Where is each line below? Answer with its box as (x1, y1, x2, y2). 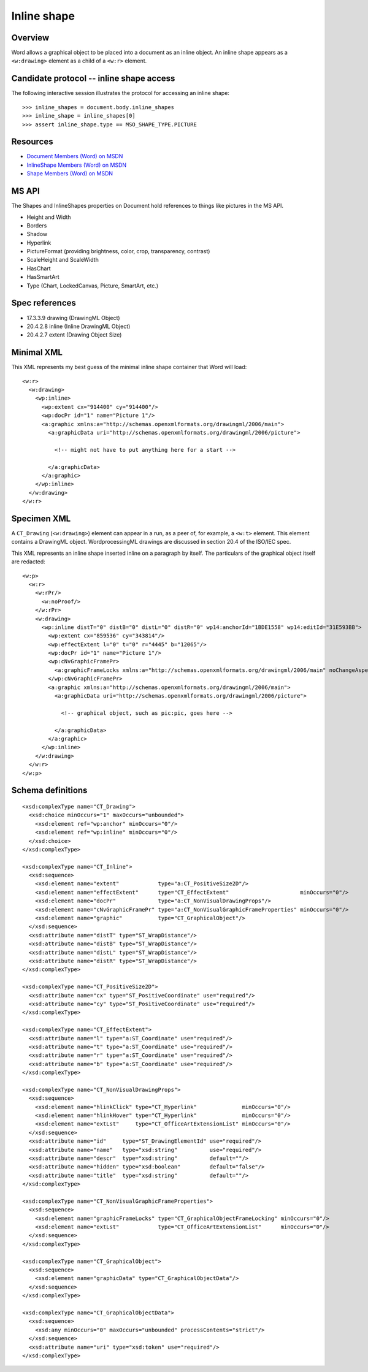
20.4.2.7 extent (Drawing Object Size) (26, 331, 122, 338)
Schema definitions (11, 785, 88, 796)
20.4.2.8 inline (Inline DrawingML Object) (26, 322, 131, 330)
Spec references (11, 298, 77, 308)
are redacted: (11, 558, 45, 565)
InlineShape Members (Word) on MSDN (26, 161, 127, 169)
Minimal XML (11, 347, 63, 358)
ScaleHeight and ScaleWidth (26, 256, 99, 264)
